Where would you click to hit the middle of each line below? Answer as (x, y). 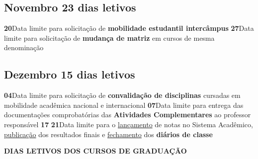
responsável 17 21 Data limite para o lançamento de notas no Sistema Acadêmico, (129, 124)
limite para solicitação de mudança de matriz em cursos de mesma (109, 38)
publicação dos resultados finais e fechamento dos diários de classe (108, 134)
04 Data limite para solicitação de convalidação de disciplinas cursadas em (122, 95)
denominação (24, 47)
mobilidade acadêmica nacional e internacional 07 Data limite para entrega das (124, 105)
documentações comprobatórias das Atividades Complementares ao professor (128, 115)
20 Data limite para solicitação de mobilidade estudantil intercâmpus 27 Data (129, 28)
